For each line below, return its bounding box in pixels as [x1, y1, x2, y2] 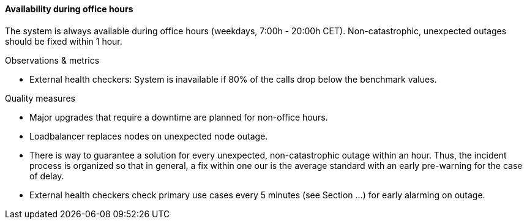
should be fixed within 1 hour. [5, 35, 122, 47]
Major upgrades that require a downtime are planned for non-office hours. [29, 111, 328, 122]
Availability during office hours [5, 4, 133, 14]
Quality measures [5, 92, 75, 103]
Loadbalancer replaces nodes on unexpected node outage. [29, 130, 268, 141]
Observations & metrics [5, 54, 100, 65]
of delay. [29, 170, 64, 181]
